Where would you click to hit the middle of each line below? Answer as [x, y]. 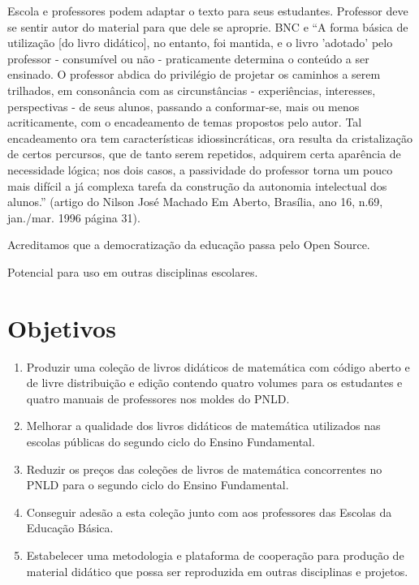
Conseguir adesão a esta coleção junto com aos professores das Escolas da [209, 512]
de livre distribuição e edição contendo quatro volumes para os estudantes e [214, 383]
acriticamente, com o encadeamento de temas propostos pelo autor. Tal [185, 122]
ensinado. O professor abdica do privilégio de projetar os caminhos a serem [194, 74]
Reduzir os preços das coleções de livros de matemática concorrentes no [204, 469]
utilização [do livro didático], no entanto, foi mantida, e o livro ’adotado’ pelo [200, 43]
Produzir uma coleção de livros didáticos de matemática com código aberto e [218, 366]
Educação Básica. [70, 528]
